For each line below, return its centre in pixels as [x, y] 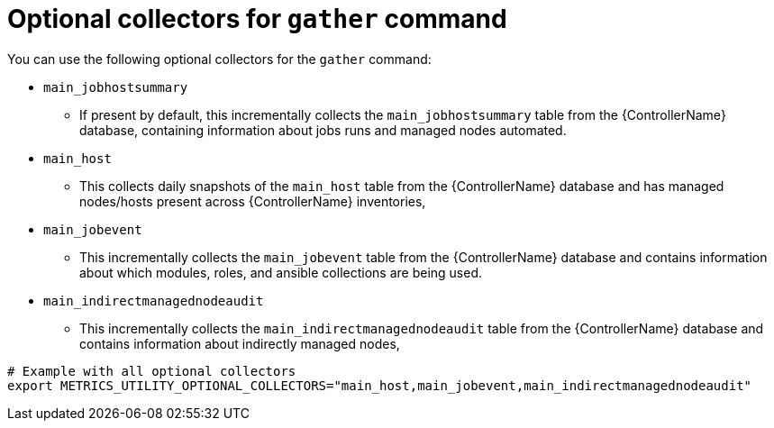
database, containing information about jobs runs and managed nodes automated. [323, 130]
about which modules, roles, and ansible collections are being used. [281, 272]
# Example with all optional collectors [152, 371]
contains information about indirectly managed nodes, [240, 343]
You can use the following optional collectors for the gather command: [219, 59]
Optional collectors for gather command [257, 19]
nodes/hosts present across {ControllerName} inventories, [253, 201]
